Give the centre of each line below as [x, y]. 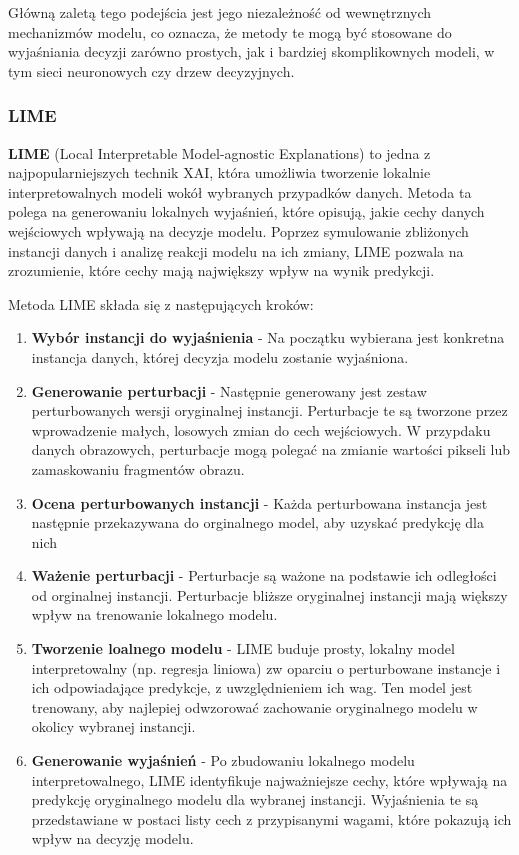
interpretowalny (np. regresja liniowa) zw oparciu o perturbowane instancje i [266, 667]
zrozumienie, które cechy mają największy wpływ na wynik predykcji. [221, 270]
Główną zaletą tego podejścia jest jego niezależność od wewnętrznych [220, 12]
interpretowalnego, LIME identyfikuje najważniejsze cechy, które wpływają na [269, 779]
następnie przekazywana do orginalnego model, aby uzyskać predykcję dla [257, 522]
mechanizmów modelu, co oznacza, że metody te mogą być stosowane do [230, 31]
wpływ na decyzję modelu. [112, 838]
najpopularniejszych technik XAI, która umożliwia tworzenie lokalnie [219, 172]
